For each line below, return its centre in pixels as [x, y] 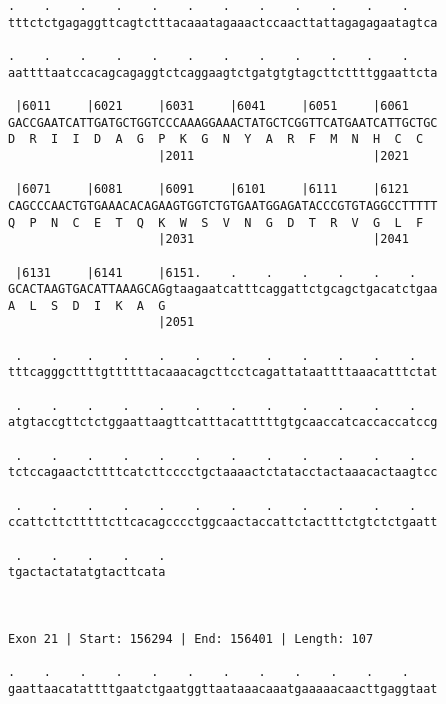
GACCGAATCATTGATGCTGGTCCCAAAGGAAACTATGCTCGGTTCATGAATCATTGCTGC [223, 122]
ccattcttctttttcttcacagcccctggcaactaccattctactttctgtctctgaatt [223, 522]
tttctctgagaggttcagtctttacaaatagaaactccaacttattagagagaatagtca [223, 22]
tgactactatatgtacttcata [87, 572]
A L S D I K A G [87, 305]
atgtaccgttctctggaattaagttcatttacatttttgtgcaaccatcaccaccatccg [223, 422]
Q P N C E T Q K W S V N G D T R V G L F [216, 222]
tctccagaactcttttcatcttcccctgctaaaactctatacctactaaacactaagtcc [223, 472]
